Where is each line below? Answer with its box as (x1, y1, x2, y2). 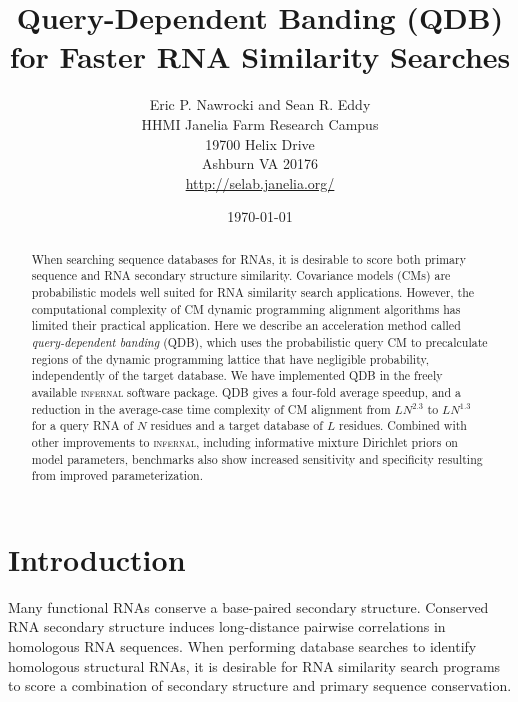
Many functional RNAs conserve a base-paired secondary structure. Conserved (8, 596, 489, 617)
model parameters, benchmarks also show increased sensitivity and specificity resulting (31, 450, 483, 467)
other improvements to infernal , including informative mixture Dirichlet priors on (31, 433, 458, 450)
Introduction (8, 538, 186, 579)
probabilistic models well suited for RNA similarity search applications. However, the (31, 283, 475, 300)
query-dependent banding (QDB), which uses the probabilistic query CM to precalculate (31, 333, 488, 350)
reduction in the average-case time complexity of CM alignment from (31, 400, 391, 417)
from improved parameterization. (31, 467, 204, 484)
